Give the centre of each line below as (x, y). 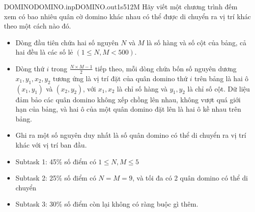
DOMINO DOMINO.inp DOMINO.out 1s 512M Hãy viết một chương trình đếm (121, 6)
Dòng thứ (30, 68)
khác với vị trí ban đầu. (51, 144)
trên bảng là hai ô (221, 78)
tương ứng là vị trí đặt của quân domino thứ (120, 78)
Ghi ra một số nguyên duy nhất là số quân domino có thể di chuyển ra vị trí (131, 135)
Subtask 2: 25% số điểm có (56, 178)
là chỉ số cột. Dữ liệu (219, 88)
